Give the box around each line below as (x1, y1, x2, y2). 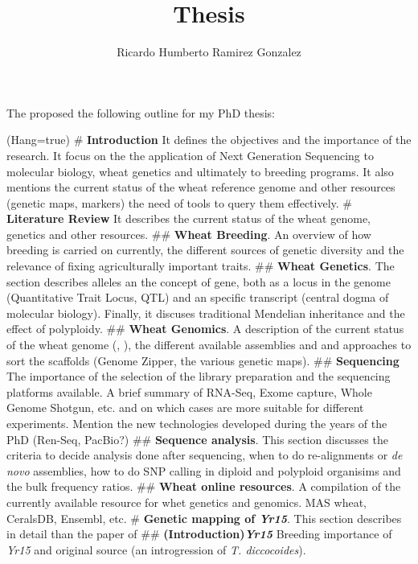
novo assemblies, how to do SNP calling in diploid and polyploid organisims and (6, 462, 401, 479)
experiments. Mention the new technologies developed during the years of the (6, 415, 387, 431)
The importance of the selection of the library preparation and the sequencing (6, 368, 391, 385)
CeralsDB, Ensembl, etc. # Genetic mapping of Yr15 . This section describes (6, 509, 402, 526)
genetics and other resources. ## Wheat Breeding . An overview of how (6, 225, 371, 242)
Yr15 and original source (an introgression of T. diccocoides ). (6, 541, 306, 558)
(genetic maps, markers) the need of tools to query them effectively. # (6, 194, 353, 211)
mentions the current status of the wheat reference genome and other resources (6, 179, 395, 196)
